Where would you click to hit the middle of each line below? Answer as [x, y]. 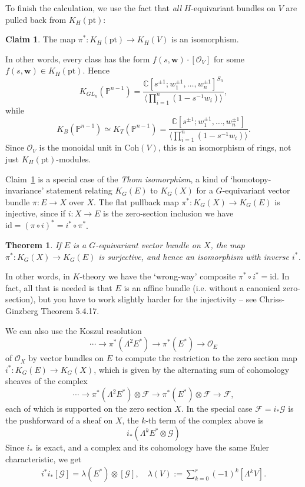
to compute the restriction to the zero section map [206, 358]
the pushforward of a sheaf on [59, 420]
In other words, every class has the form [78, 59]
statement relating [79, 190]
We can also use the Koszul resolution [74, 330]
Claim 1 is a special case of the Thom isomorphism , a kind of [117, 179]
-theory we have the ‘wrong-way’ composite [158, 276]
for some [229, 59]
